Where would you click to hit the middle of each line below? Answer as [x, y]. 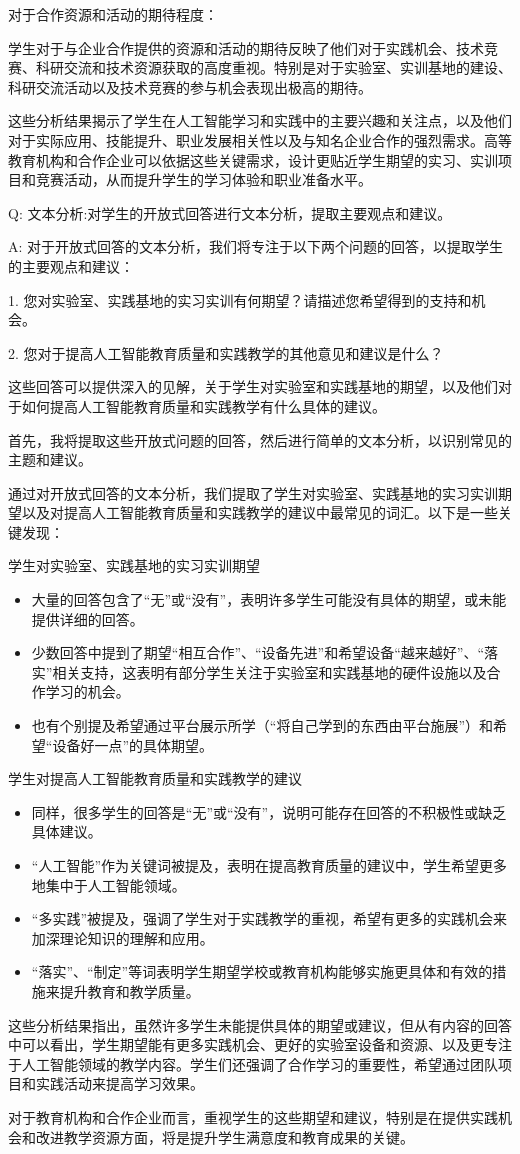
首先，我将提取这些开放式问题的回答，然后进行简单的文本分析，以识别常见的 [260, 439]
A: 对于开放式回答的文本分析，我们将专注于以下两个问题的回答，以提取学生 [256, 246]
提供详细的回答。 [87, 618]
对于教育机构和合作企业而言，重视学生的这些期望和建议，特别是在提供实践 [253, 1116]
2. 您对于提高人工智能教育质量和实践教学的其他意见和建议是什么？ [226, 352]
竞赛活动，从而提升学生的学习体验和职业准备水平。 [203, 179]
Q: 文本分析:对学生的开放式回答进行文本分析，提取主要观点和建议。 [230, 212]
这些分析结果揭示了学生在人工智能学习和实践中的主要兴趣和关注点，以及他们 [260, 120]
